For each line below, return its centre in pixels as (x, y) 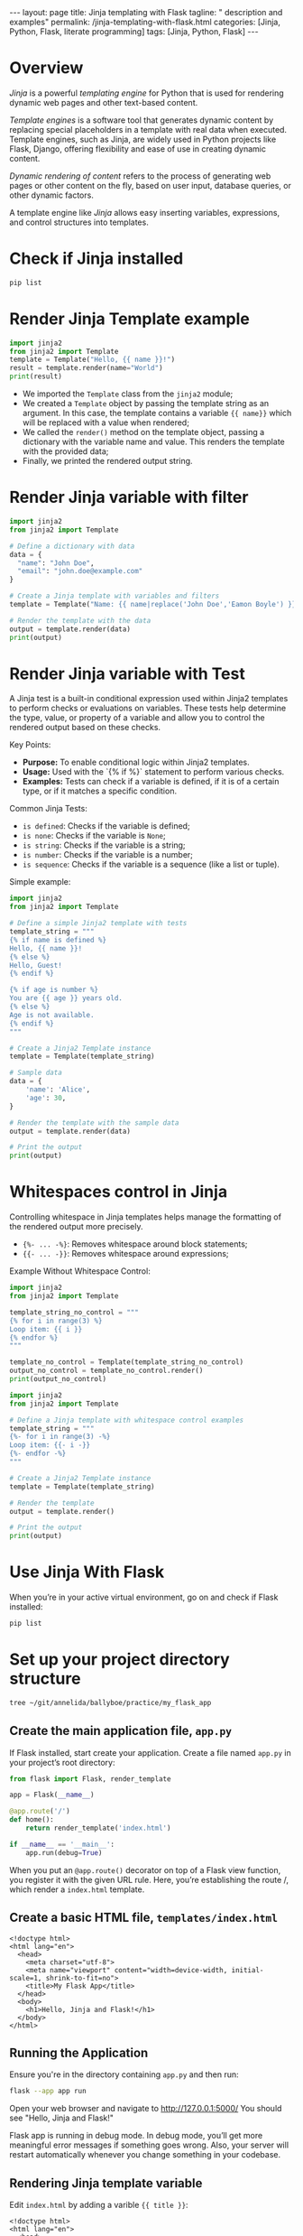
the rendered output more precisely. (76, 1227)
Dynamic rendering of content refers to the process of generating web (140, 176)
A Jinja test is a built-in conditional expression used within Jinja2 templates (149, 699)
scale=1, (26, 1978)
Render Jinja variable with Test (127, 673)
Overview (46, 68)
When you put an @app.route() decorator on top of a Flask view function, (145, 1870)
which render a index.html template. (77, 1889)
